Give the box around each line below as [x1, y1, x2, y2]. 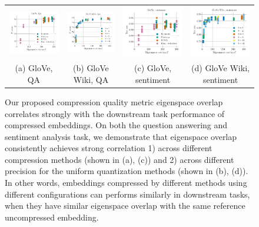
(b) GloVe [73, 62, 109, 74]
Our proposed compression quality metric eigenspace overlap [5, 95, 223, 108]
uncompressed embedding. [5, 211, 99, 223]
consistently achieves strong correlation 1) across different [5, 142, 212, 154]
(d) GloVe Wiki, [191, 62, 250, 74]
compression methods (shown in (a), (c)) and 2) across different [5, 153, 234, 165]
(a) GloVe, [15, 62, 53, 74]
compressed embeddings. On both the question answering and [5, 119, 228, 131]
